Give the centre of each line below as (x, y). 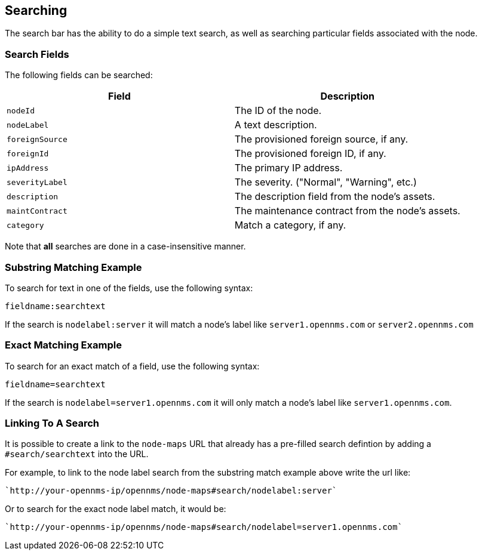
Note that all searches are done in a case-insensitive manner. (125, 246)
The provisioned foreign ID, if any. (310, 154)
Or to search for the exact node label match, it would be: (116, 509)
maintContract (37, 211)
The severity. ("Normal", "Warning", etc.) (326, 182)
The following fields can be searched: (79, 75)
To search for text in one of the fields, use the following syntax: (129, 288)
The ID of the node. (278, 111)
